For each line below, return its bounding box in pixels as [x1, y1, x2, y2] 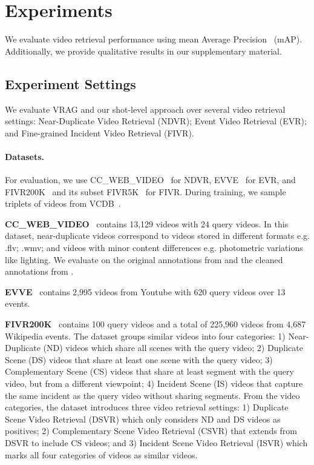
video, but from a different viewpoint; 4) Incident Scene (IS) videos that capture [5, 377, 303, 389]
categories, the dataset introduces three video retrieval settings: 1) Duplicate [5, 401, 289, 413]
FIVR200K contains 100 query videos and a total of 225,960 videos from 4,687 [5, 318, 306, 330]
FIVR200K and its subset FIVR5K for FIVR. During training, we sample [5, 185, 286, 198]
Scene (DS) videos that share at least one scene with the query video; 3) [5, 353, 273, 366]
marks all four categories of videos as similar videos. [5, 448, 198, 461]
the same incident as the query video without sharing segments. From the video [5, 389, 300, 401]
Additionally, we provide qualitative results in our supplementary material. [5, 44, 282, 57]
